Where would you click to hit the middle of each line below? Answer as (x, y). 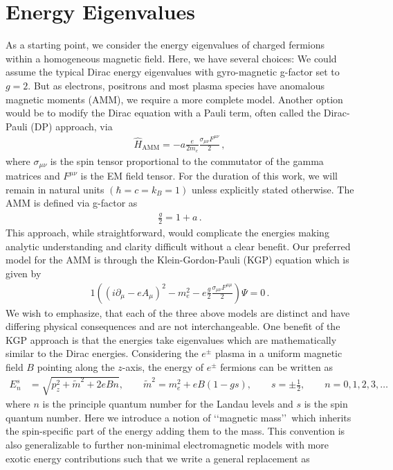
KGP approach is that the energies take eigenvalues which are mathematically (171, 339)
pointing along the (76, 367)
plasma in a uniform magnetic (278, 353)
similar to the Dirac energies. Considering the (102, 353)
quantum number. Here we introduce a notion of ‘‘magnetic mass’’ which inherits (179, 417)
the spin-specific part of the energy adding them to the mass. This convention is (175, 431)
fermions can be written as (277, 367)
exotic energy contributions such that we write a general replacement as (158, 458)
